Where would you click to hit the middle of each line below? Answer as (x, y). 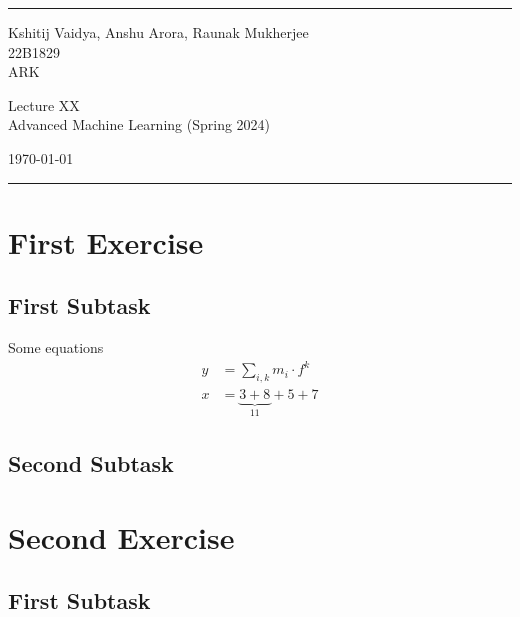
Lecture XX (44, 104)
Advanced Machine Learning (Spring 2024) (139, 124)
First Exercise (106, 241)
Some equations (56, 347)
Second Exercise (121, 536)
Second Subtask (91, 462)
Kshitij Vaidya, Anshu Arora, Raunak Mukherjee (158, 32)
